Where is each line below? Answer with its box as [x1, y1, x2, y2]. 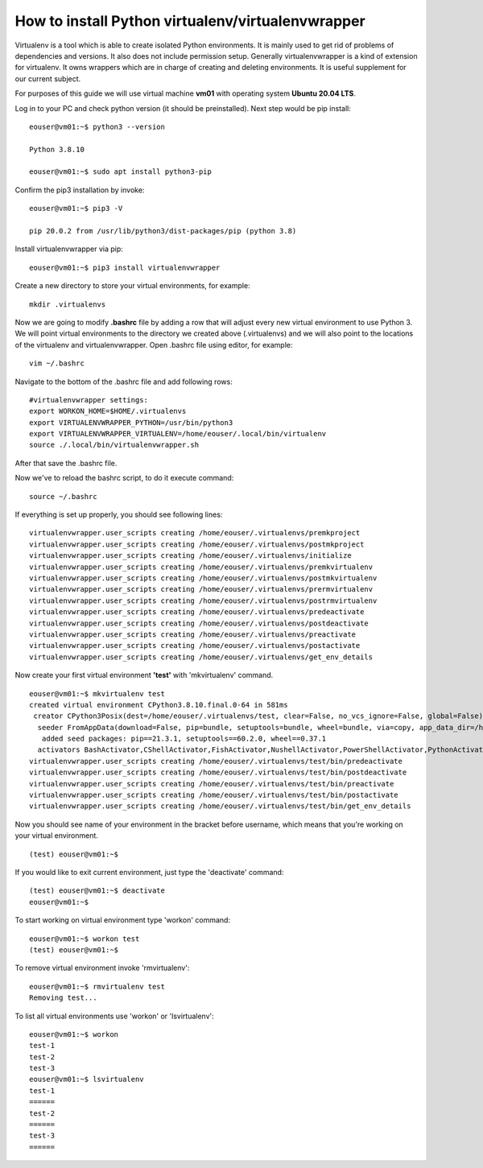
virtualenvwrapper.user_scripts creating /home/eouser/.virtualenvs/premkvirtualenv [29, 562, 374, 572]
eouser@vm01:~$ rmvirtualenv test [29, 982, 165, 991]
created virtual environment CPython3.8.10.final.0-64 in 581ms [29, 700, 289, 709]
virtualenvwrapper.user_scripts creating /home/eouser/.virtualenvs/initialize [29, 551, 352, 560]
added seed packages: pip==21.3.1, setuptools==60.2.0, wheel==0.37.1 [41, 734, 327, 744]
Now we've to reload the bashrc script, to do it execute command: [14, 473, 234, 483]
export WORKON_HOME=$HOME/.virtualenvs [29, 407, 187, 416]
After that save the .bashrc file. [14, 458, 118, 468]
